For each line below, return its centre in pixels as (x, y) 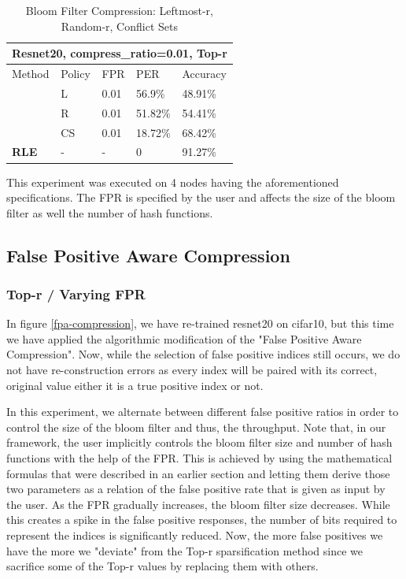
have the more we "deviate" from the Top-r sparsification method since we (185, 550)
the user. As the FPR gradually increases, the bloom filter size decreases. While (198, 504)
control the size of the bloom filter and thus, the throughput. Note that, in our (196, 427)
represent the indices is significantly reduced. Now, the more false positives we (195, 535)
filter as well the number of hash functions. (110, 212)
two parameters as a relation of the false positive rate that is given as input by (196, 489)
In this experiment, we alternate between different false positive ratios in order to (203, 412)
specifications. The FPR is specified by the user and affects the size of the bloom (201, 197)
